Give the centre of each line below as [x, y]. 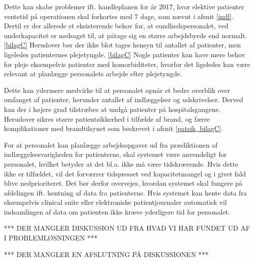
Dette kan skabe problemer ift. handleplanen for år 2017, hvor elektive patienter [124, 6]
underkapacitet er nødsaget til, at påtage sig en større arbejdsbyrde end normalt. [126, 35]
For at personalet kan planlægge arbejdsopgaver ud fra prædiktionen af [111, 144]
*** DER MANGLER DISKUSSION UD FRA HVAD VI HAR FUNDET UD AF [127, 228]
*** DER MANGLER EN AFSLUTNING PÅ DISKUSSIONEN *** [106, 254]
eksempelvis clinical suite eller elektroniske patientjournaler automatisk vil [115, 202]
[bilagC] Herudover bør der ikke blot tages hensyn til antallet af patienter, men [123, 45]
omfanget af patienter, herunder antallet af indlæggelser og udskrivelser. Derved [124, 99]
